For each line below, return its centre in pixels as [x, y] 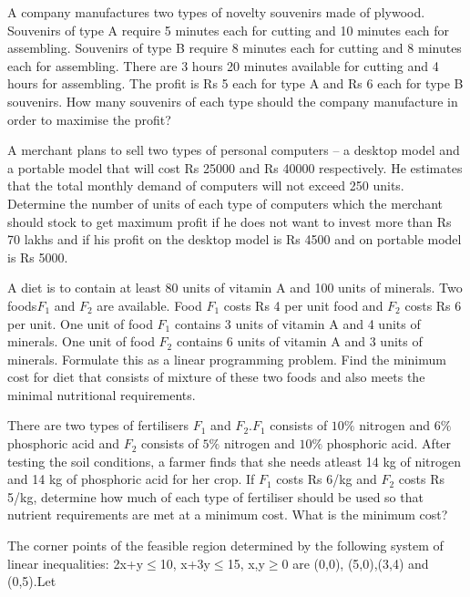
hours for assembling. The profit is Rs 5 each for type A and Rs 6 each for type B [235, 83]
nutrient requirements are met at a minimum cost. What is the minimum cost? [228, 515]
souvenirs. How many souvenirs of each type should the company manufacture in [233, 101]
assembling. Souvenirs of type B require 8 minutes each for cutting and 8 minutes [235, 48]
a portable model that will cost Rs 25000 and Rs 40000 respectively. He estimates [235, 167]
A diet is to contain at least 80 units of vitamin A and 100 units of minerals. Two [235, 288]
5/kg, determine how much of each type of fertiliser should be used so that [215, 496]
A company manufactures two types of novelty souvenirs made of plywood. [216, 12]
